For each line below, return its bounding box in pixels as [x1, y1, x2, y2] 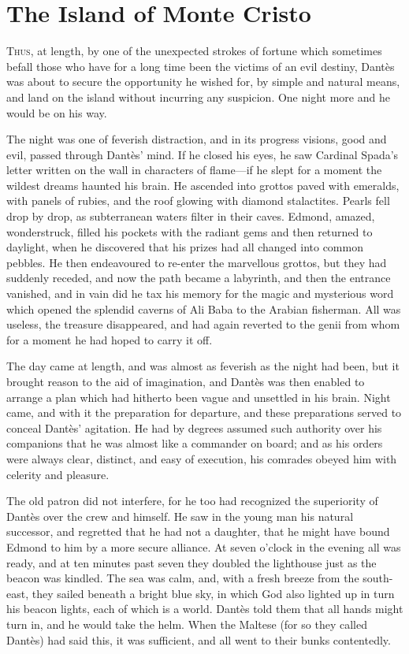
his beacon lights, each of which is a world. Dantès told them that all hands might [6, 600, 403, 617]
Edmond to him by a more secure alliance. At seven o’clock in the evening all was [6, 538, 401, 555]
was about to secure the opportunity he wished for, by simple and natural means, [6, 73, 400, 90]
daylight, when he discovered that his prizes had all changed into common [6, 239, 363, 255]
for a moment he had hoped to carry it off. [6, 331, 213, 347]
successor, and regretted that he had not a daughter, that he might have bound [6, 523, 390, 540]
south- [363, 570, 393, 586]
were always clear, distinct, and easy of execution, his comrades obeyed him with [6, 450, 397, 466]
